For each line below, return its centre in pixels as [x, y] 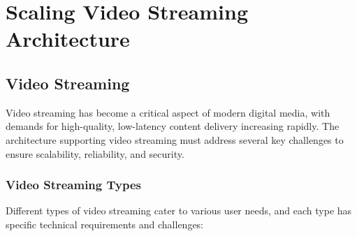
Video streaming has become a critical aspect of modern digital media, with [168, 112]
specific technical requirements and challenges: [105, 224]
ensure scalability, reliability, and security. [95, 153]
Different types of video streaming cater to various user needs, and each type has [179, 211]
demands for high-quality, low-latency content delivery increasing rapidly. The [173, 126]
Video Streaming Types [74, 185]
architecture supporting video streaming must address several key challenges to [175, 139]
